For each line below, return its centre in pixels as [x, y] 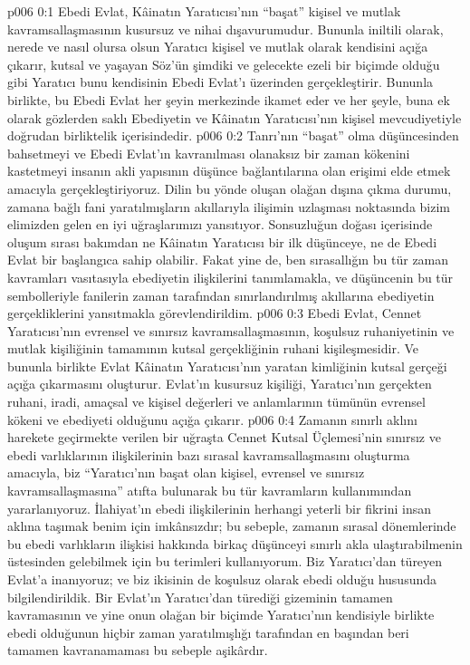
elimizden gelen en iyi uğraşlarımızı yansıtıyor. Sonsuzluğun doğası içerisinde [220, 224]
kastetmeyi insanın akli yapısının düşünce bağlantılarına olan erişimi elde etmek [229, 171]
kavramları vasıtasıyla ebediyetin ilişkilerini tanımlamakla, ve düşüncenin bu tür [230, 277]
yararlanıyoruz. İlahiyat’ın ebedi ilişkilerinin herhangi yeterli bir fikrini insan [220, 508]
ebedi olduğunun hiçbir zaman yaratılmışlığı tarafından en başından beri [208, 632]
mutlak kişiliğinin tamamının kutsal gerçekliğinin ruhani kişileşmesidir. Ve [213, 348]
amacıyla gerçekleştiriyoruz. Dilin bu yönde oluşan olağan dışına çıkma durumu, [230, 188]
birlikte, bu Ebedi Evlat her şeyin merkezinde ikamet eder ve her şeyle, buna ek [229, 99]
